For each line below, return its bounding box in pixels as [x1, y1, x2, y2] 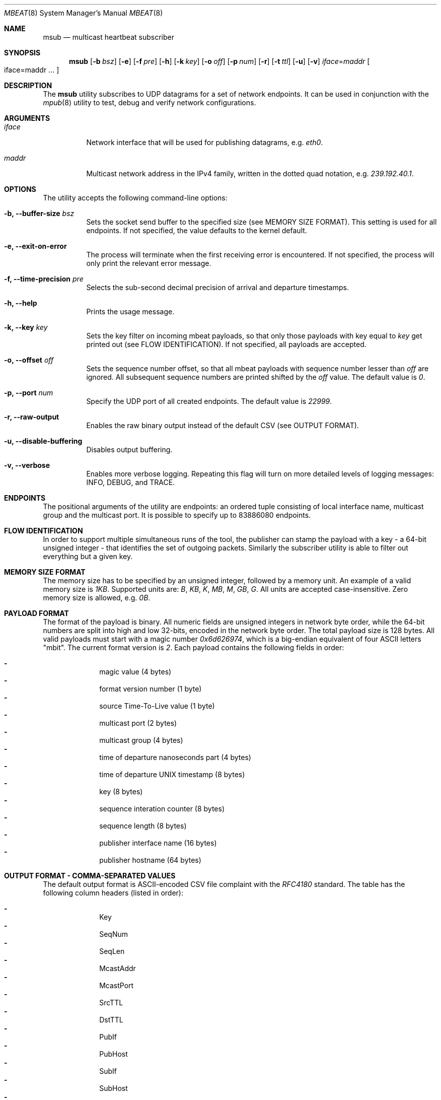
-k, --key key [4, 323, 48, 331]
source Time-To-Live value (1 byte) [99, 702, 215, 710]
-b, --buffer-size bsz [4, 209, 75, 218]
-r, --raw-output [4, 412, 59, 421]
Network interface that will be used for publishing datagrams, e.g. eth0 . [86, 138, 323, 147]
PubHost [99, 1050, 128, 1058]
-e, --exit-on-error [4, 242, 67, 250]
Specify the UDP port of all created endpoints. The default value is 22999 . [86, 397, 332, 405]
